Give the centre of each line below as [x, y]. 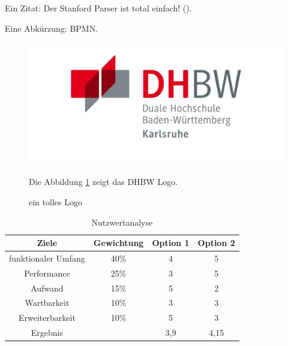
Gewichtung [118, 243]
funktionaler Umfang [47, 258]
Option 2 [216, 243]
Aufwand [47, 288]
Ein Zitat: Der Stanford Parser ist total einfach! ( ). [98, 8]
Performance [47, 273]
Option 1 [171, 243]
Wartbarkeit [47, 303]
